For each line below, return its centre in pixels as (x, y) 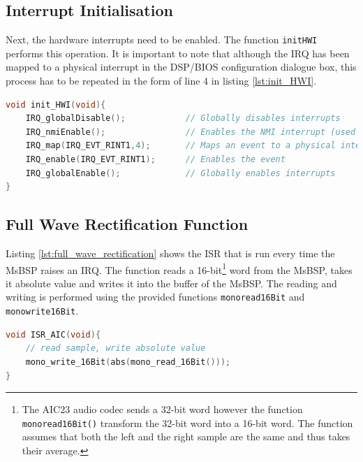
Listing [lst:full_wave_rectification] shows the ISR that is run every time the (170, 253)
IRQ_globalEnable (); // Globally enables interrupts (180, 173)
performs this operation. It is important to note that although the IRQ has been (178, 53)
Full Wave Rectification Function (127, 224)
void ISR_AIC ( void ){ (53, 334)
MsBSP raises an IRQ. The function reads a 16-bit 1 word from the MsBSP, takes (179, 268)
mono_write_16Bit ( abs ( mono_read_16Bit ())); (128, 362)
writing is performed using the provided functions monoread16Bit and (155, 297)
